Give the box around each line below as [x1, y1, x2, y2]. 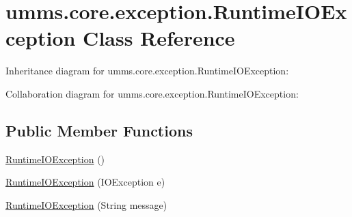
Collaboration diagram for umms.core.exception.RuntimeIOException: [5, 86, 299, 100]
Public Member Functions [5, 119, 193, 141]
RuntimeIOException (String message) [5, 197, 167, 212]
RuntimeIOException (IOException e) [5, 175, 165, 189]
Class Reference [83, 24, 235, 52]
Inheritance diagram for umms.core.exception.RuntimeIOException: [5, 63, 289, 78]
